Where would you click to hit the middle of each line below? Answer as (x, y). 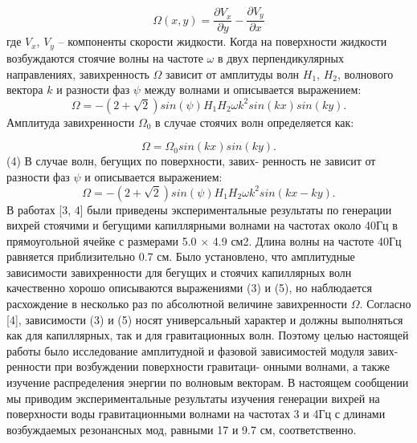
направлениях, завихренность (78, 73)
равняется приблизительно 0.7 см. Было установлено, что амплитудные (181, 256)
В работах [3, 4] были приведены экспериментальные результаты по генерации (199, 209)
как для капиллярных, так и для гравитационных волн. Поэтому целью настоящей (208, 335)
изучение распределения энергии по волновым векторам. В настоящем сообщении (208, 382)
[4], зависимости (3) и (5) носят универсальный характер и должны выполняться (205, 319)
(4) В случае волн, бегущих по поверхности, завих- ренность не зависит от (191, 161)
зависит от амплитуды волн (233, 73)
